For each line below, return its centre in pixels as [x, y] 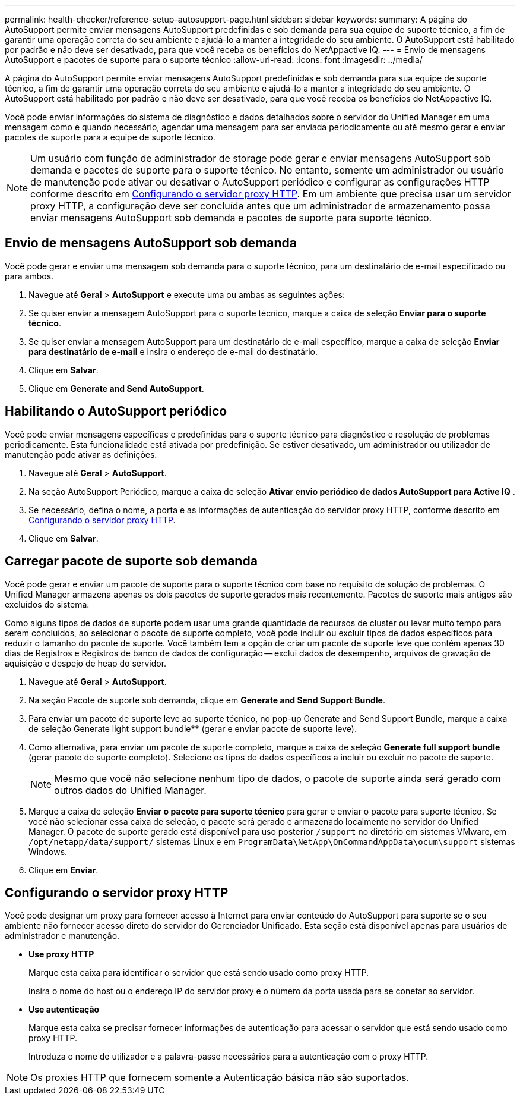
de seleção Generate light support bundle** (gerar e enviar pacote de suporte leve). [193, 728]
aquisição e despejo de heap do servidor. [86, 663]
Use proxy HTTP [61, 954]
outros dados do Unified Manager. [130, 790]
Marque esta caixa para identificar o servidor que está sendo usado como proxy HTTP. [199, 973]
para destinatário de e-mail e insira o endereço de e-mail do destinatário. [173, 351]
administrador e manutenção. [62, 936]
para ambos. [29, 276]
